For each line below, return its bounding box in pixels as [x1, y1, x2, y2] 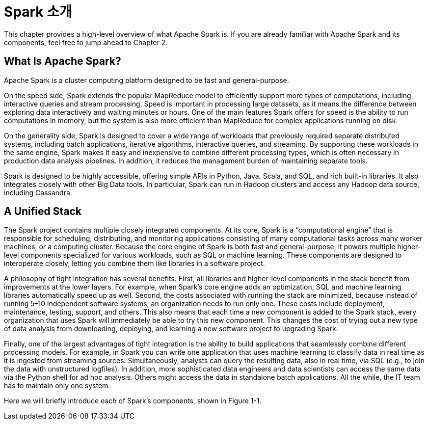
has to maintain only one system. [4, 381, 110, 390]
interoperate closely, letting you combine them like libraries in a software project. [4, 259, 265, 268]
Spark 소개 [4, 3, 72, 20]
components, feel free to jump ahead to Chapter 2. [4, 38, 168, 47]
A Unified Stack [4, 205, 82, 218]
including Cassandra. [4, 188, 72, 197]
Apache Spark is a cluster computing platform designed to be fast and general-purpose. [4, 76, 289, 84]
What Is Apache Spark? [4, 55, 121, 68]
